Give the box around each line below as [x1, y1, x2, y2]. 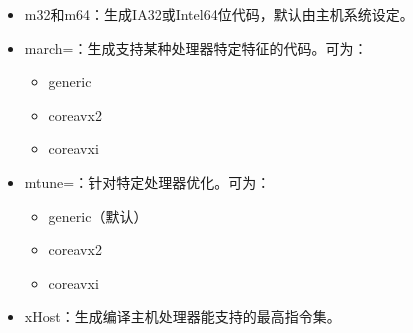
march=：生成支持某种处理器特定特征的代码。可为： [24, 37, 368, 58]
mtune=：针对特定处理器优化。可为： [24, 171, 271, 192]
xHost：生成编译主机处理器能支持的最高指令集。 [24, 306, 341, 327]
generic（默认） [48, 205, 148, 226]
